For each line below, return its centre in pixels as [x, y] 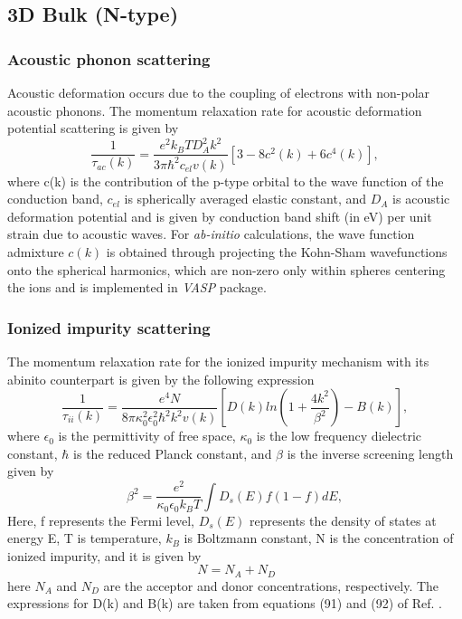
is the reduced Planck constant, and [173, 453]
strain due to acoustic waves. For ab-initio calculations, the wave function [211, 234]
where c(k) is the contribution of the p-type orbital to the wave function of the [226, 181]
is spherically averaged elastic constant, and [245, 199]
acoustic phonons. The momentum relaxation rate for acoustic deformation [215, 110]
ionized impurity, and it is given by [104, 555]
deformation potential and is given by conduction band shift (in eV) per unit [220, 216]
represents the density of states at [343, 520]
